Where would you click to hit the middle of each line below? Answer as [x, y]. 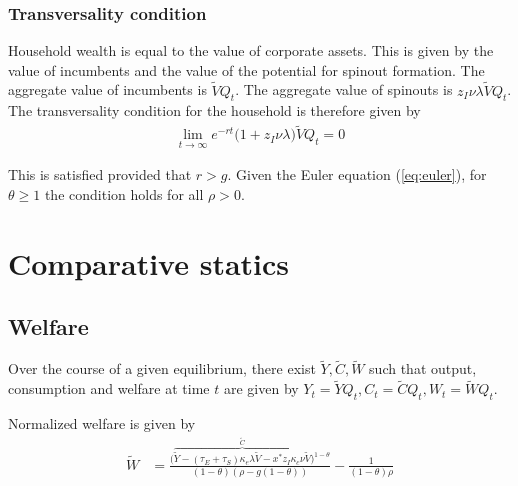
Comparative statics [149, 262]
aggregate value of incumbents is [107, 89]
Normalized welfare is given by [102, 423]
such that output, [423, 368]
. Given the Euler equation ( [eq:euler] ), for [357, 174]
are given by [261, 388]
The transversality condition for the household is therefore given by [214, 110]
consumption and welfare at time [109, 388]
